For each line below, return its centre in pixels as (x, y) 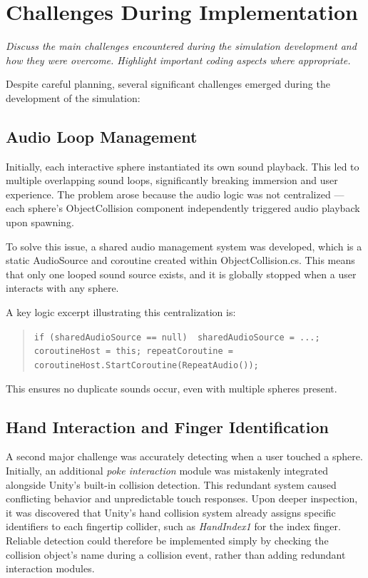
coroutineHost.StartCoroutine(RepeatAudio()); (146, 365)
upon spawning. (40, 222)
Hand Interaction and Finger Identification (167, 426)
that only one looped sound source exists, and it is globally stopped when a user (181, 274)
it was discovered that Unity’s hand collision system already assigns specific (171, 512)
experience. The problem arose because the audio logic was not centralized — (175, 194)
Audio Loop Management (102, 136)
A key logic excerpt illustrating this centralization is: (121, 312)
